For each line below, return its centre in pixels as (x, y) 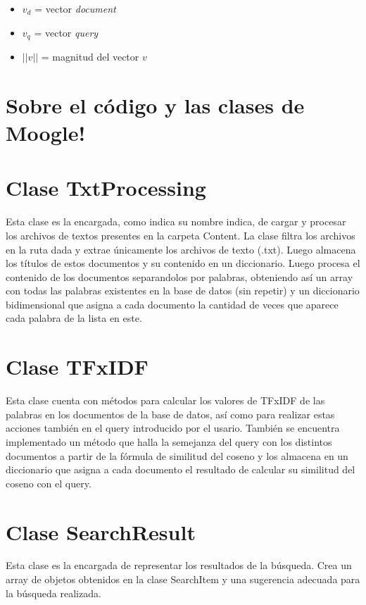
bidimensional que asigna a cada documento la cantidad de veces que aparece (172, 304)
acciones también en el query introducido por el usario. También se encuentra (173, 428)
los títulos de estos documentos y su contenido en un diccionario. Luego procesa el (183, 263)
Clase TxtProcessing (106, 188)
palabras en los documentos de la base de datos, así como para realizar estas (170, 414)
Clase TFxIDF (77, 367)
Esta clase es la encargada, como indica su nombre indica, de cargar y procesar (176, 222)
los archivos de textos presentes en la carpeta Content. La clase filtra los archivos (181, 235)
